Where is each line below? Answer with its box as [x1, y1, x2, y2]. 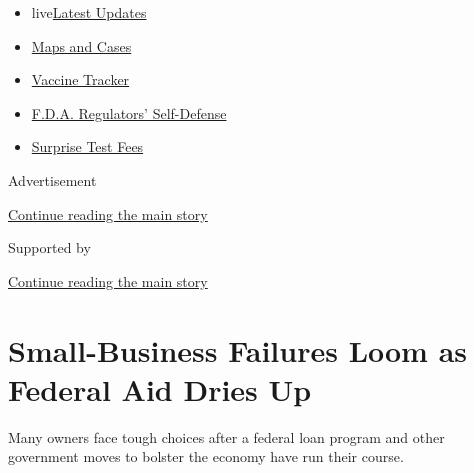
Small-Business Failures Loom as [8, 329, 468, 370]
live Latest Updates [31, 2, 147, 22]
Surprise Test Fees [31, 136, 144, 157]
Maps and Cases [31, 35, 132, 56]
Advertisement [8, 169, 97, 190]
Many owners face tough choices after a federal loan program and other [8, 426, 445, 447]
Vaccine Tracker [31, 69, 130, 90]
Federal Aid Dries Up [8, 368, 312, 409]
